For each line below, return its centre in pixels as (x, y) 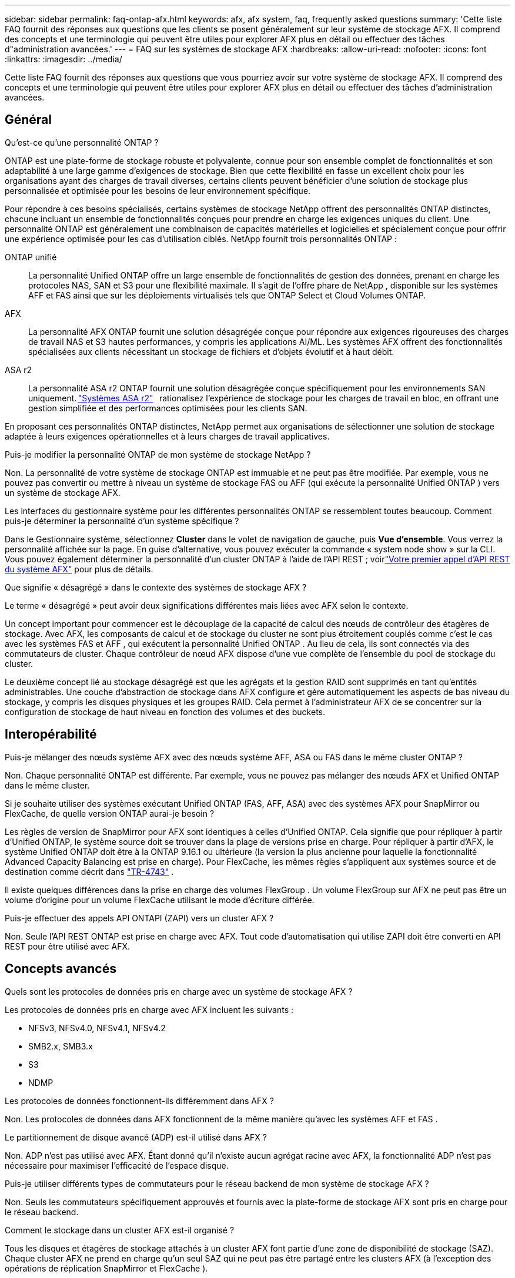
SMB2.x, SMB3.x (61, 1046)
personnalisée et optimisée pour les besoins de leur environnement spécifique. (158, 190)
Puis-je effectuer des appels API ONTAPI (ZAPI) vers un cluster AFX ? (139, 918)
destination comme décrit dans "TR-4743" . (89, 871)
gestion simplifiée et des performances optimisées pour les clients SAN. (168, 408)
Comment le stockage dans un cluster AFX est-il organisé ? (120, 1230)
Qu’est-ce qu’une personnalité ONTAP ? (82, 142)
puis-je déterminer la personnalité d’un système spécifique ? (122, 521)
